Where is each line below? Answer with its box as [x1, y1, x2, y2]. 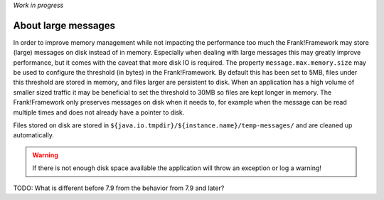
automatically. [13, 131, 55, 140]
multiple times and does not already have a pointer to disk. [13, 107, 185, 117]
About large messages [13, 19, 116, 31]
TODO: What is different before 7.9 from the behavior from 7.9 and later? [13, 184, 225, 192]
